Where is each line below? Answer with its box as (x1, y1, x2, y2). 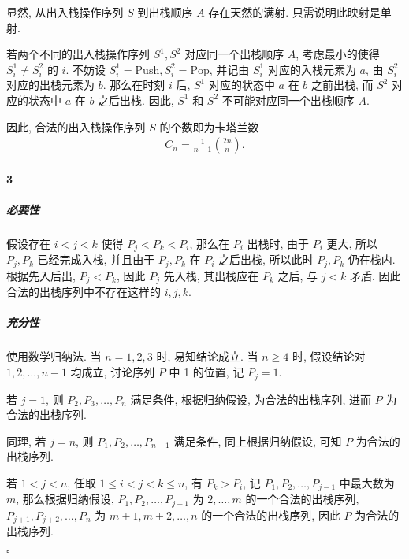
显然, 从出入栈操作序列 (6, 4, 124, 20)
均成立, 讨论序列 (70, 364, 155, 380)
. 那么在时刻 (102, 76, 165, 93)
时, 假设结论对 (292, 348, 366, 365)
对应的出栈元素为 (6, 76, 95, 93)
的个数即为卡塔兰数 (159, 118, 259, 135)
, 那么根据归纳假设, (16, 491, 114, 507)
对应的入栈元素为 (267, 61, 356, 77)
